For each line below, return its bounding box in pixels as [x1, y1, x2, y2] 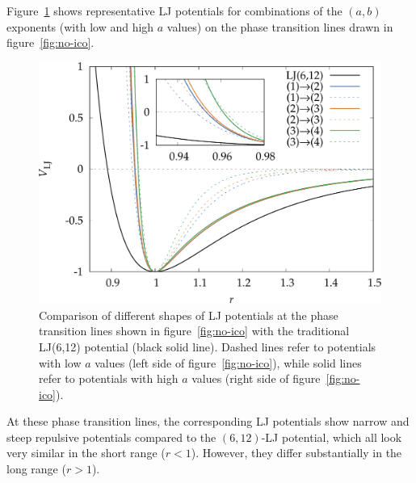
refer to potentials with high [39, 370, 179, 387]
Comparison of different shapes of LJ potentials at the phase [39, 306, 338, 323]
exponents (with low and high [6, 18, 154, 35]
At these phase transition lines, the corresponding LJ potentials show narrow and [6, 413, 410, 430]
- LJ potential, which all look [261, 428, 402, 445]
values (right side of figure [191, 370, 321, 387]
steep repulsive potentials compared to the [6, 428, 216, 445]
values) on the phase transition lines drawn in [166, 18, 393, 35]
